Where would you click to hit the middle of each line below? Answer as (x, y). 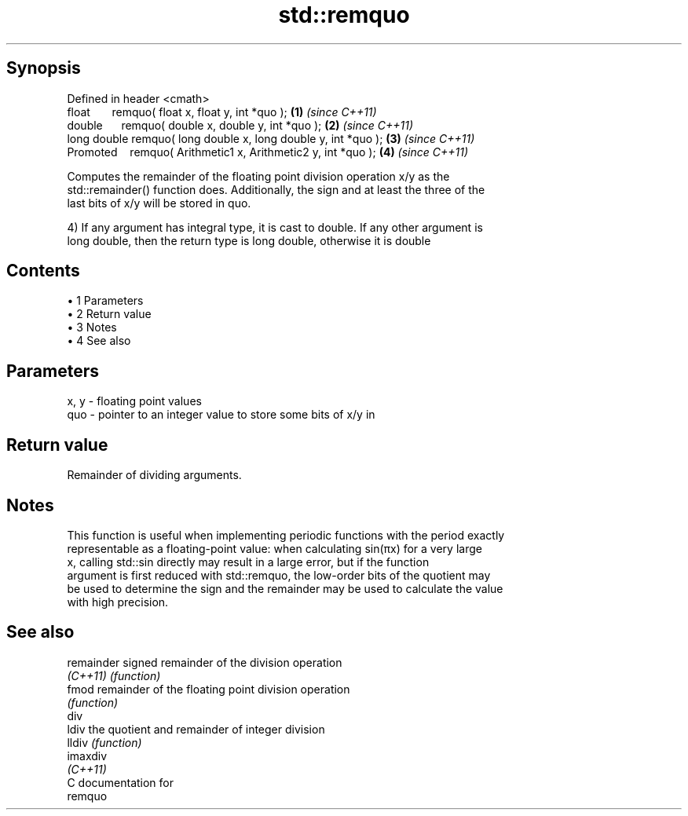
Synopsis (44, 68)
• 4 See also (99, 341)
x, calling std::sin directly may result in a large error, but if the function (248, 562)
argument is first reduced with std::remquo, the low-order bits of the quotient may (279, 575)
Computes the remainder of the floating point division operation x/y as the (258, 176)
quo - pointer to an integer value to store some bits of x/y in (221, 415)
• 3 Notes (92, 327)
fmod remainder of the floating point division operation (209, 689)
